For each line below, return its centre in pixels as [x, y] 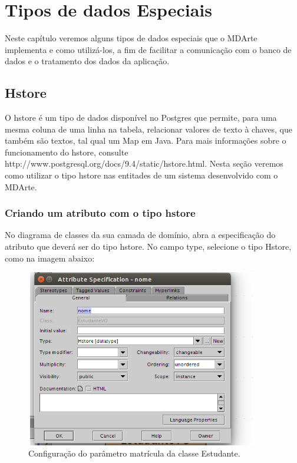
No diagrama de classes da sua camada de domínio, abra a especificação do [140, 235]
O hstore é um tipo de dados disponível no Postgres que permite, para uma [141, 118]
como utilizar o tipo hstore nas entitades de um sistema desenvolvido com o [141, 175]
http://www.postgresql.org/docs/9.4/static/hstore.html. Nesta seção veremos [144, 163]
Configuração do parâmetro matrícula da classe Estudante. [134, 453]
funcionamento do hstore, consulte [67, 152]
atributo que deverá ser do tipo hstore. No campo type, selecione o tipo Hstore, [148, 247]
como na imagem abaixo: [50, 258]
